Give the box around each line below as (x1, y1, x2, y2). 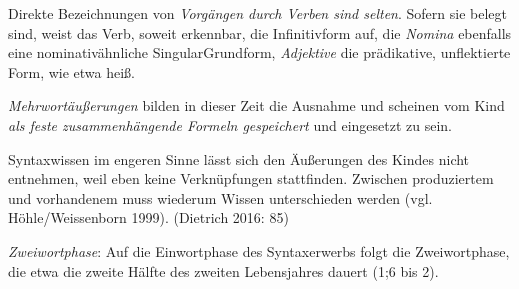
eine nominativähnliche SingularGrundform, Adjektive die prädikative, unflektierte (8, 42, 511, 63)
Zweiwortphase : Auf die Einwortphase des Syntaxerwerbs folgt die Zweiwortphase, (8, 240, 510, 261)
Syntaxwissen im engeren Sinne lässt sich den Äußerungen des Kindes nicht (8, 148, 470, 169)
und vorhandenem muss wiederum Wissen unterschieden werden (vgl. (8, 187, 433, 208)
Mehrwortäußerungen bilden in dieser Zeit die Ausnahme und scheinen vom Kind (8, 95, 505, 116)
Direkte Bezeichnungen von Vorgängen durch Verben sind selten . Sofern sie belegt (8, 3, 508, 23)
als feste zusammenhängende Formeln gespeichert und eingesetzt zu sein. (8, 114, 453, 135)
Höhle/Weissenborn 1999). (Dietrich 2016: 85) (8, 207, 289, 228)
